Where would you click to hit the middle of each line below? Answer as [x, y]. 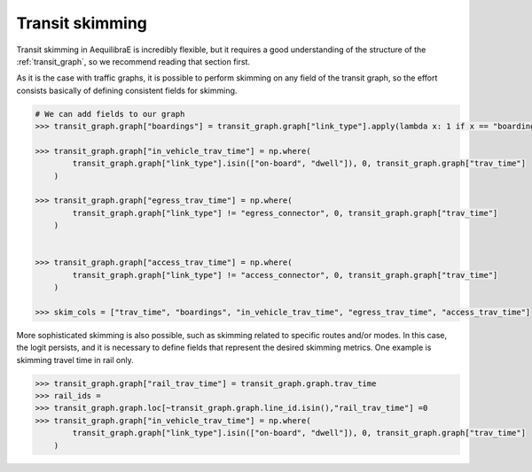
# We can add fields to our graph [110, 114]
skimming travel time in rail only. [75, 360]
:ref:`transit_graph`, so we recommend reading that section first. [133, 61]
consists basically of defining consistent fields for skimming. [127, 90]
